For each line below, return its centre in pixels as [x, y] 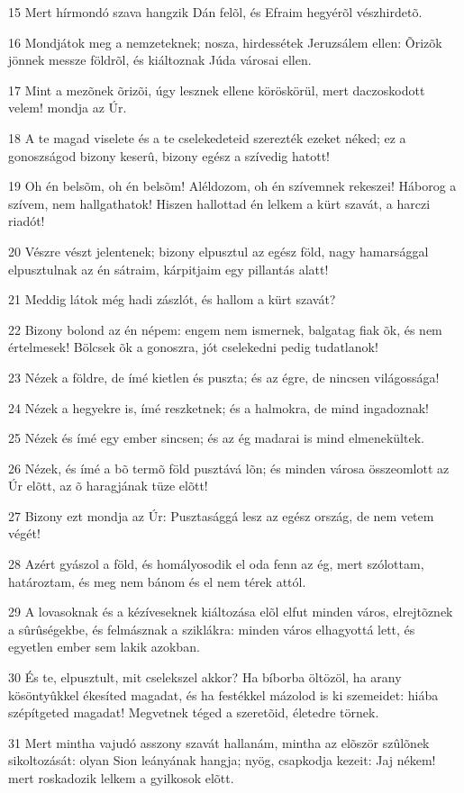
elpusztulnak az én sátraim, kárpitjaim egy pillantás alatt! [168, 269]
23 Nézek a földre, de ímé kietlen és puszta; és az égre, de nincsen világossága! [224, 377]
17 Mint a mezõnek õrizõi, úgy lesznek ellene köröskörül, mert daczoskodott [217, 90]
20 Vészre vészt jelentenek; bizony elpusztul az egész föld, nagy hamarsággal [218, 251]
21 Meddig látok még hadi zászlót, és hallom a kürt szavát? [172, 299]
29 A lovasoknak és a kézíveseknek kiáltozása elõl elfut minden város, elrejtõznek [231, 612]
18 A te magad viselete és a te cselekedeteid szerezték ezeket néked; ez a [207, 137]
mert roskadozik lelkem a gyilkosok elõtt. [121, 778]
